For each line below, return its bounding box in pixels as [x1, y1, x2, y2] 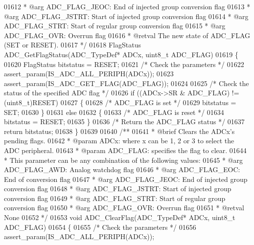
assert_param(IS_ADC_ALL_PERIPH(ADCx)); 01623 [4, 68, 174, 79]
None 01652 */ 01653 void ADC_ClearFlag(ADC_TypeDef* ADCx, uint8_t [4, 212, 235, 223]
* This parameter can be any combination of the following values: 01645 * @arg [4, 155, 243, 165]
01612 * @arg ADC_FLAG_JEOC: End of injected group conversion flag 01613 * [4, 1, 251, 11]
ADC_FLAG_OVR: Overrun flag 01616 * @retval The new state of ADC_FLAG [4, 30, 251, 40]
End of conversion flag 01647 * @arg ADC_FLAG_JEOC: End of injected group [4, 174, 248, 184]
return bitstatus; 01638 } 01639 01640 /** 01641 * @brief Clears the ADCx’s [4, 126, 235, 136]
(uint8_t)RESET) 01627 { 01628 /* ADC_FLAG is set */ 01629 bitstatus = [4, 97, 236, 107]
